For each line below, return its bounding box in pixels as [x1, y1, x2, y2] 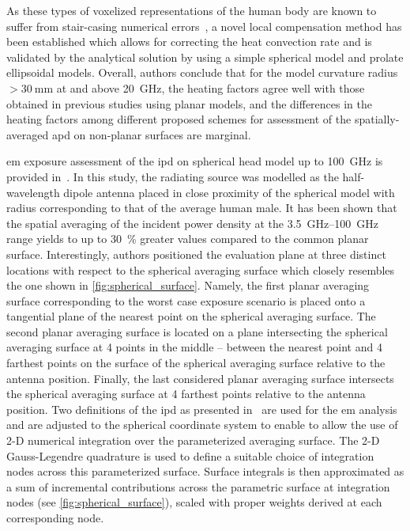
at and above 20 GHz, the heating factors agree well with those [56, 79, 365, 96]
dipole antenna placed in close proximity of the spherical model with [63, 184, 395, 200]
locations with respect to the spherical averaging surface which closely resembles [6, 261, 395, 278]
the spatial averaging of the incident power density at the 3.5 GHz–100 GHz [6, 214, 378, 231]
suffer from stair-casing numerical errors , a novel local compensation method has [6, 17, 402, 34]
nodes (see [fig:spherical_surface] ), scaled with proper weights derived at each [6, 494, 382, 510]
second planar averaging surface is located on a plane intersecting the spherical [6, 323, 388, 339]
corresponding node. [6, 510, 104, 525]
